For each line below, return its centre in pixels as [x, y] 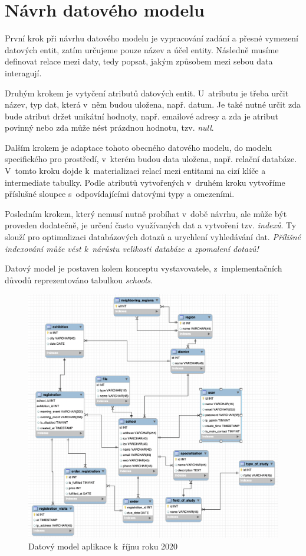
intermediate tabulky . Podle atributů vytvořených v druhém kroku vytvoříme [145, 182]
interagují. [23, 72]
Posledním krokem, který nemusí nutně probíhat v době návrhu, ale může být [146, 213]
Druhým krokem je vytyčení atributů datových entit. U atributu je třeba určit [147, 93]
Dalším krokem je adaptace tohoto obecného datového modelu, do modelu [139, 147]
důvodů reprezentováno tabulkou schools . [79, 279]
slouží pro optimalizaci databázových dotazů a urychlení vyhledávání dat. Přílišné [153, 237]
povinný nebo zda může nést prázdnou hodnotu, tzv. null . [109, 127]
